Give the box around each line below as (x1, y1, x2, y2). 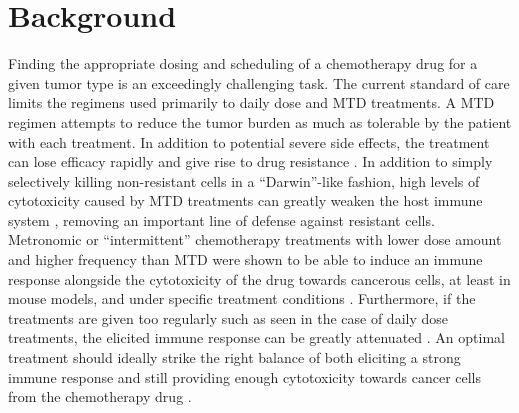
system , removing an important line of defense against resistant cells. (8, 209, 435, 230)
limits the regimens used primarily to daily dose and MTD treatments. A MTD (8, 92, 495, 113)
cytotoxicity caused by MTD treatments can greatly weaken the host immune (8, 190, 483, 211)
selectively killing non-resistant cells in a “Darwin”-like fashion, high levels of (8, 170, 480, 191)
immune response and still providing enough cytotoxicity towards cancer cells (8, 366, 482, 387)
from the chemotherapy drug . (8, 386, 192, 407)
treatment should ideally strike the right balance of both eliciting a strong (8, 347, 461, 368)
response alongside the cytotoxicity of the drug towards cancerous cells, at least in (8, 268, 511, 289)
